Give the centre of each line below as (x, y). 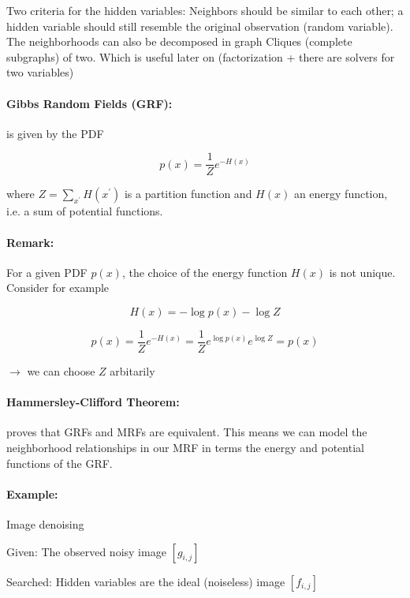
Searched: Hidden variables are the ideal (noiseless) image (146, 581)
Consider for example (58, 288)
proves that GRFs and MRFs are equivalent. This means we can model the (187, 432)
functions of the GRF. (60, 463)
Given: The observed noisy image (86, 551)
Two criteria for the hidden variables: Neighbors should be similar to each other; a (205, 10)
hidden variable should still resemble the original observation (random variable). (200, 26)
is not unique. (362, 272)
